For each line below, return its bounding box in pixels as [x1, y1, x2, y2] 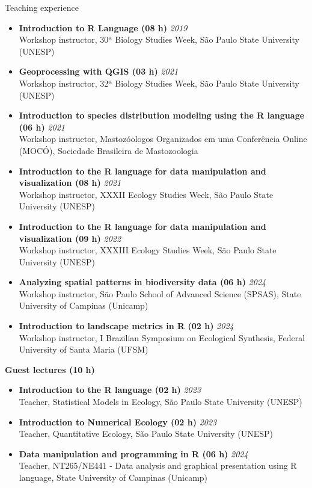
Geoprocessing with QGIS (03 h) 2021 [19, 65, 179, 78]
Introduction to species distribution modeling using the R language [19, 109, 305, 122]
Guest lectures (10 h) [5, 363, 95, 375]
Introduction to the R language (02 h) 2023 [19, 383, 201, 396]
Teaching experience [5, 1, 79, 13]
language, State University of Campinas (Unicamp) [19, 471, 208, 483]
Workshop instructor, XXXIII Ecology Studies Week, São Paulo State [19, 244, 277, 256]
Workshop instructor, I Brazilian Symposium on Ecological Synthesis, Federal [19, 331, 305, 344]
